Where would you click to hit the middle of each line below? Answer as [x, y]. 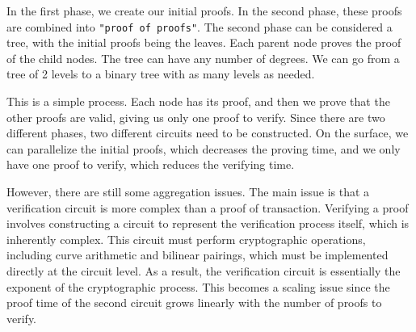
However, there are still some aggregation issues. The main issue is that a [188, 191]
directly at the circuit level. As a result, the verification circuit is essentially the [204, 270]
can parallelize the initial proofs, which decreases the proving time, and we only [204, 148]
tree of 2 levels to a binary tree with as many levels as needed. [161, 74]
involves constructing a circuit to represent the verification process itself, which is [208, 223]
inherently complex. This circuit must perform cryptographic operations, [186, 239]
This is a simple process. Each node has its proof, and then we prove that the [198, 101]
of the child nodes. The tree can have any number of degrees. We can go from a [203, 58]
